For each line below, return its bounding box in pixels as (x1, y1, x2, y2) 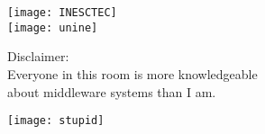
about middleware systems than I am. (7, 82, 216, 101)
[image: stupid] (7, 114, 105, 128)
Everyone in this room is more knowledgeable (7, 64, 258, 83)
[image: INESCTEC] (7, 6, 117, 19)
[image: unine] (7, 21, 98, 34)
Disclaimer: (7, 47, 69, 66)
